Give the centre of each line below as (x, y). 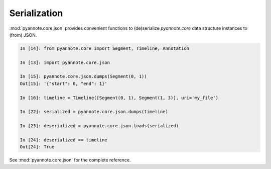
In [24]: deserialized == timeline (63, 140)
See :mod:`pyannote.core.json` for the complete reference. (70, 160)
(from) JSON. (23, 35)
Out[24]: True (37, 147)
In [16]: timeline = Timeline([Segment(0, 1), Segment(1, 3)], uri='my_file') (119, 98)
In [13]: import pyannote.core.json (65, 62)
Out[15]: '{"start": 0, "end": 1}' (63, 83)
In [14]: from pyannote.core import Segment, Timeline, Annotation (105, 48)
